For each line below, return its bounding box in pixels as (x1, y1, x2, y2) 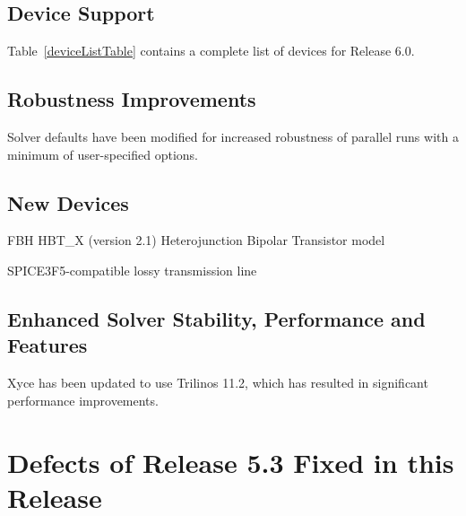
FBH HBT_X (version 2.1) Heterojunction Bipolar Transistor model (7, 231, 385, 249)
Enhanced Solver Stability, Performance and (7, 304, 426, 332)
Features (7, 331, 88, 359)
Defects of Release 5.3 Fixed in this (7, 443, 454, 480)
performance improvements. (7, 390, 159, 409)
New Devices (7, 188, 129, 216)
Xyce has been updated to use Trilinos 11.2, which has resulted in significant (7, 373, 428, 392)
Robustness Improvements (7, 85, 256, 113)
